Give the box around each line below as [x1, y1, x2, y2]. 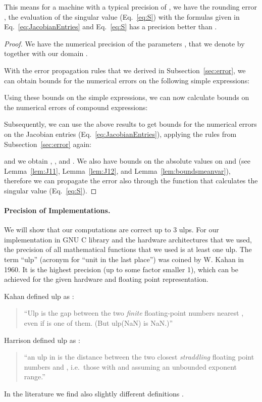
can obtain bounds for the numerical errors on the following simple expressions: [4, 75, 250, 85]
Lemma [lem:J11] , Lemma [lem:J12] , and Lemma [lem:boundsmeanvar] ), [4, 165, 231, 176]
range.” [24, 371, 45, 382]
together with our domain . [4, 48, 88, 59]
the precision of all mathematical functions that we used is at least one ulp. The [4, 244, 252, 255]
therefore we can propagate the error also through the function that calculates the [4, 175, 258, 186]
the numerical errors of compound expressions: [4, 102, 148, 112]
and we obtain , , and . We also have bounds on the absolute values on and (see [4, 156, 251, 166]
